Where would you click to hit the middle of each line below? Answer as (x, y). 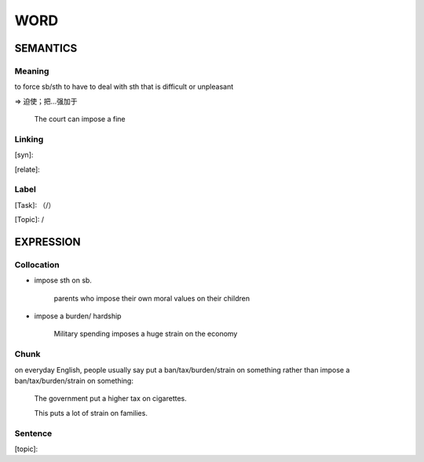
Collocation (37, 264)
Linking (29, 139)
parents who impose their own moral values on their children (152, 298)
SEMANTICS (46, 48)
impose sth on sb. (63, 280)
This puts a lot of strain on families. (91, 413)
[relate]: (27, 169)
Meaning (32, 71)
